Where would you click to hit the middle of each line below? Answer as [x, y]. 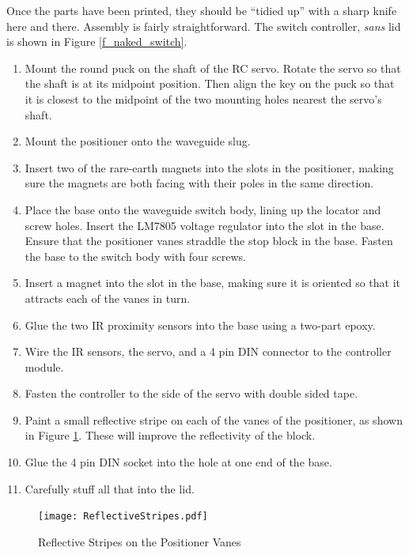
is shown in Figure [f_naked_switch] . [97, 42]
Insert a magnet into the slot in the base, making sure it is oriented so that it [213, 283]
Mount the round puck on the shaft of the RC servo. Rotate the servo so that [213, 68]
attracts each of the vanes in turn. [108, 298]
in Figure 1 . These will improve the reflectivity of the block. [170, 435]
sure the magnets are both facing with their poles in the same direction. [199, 183]
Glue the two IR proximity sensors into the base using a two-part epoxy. [200, 325]
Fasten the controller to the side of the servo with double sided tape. [191, 393]
